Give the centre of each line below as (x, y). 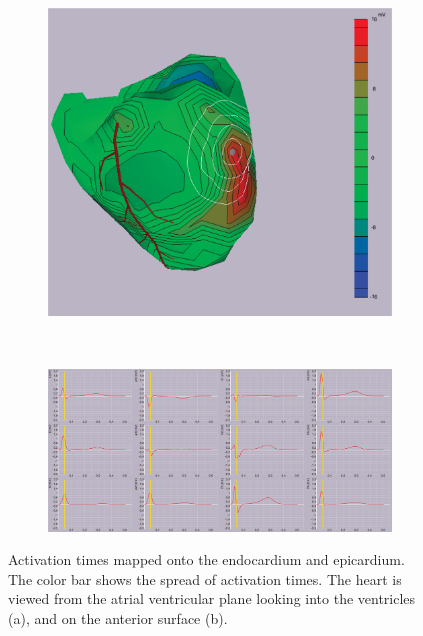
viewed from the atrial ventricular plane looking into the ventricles (212, 598)
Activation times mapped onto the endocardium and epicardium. (206, 559)
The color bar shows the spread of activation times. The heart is (205, 578)
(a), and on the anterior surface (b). (118, 617)
